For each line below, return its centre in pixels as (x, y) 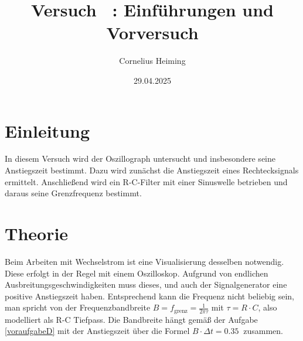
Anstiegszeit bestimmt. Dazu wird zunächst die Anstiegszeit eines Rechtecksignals (152, 170)
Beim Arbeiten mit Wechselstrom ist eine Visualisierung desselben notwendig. (144, 261)
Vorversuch (152, 33)
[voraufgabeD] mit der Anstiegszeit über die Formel (97, 331)
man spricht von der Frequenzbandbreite (78, 307)
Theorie (37, 233)
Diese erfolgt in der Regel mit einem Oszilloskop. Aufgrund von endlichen (137, 273)
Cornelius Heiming (152, 61)
